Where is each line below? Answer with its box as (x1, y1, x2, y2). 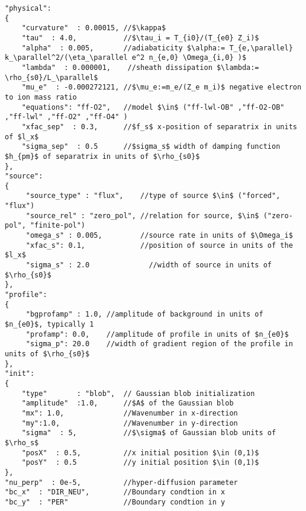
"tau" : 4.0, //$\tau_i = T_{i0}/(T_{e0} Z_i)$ (21, 33, 259, 42)
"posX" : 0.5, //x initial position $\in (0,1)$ (21, 448, 259, 457)
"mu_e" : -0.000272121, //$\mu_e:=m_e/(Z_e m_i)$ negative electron (21, 83, 302, 92)
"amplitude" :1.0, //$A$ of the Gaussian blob (21, 399, 234, 408)
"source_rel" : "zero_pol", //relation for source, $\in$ (25, 211, 259, 220)
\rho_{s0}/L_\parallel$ (5, 73, 98, 82)
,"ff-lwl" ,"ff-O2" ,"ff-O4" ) (5, 113, 128, 122)
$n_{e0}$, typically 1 (5, 320, 94, 328)
